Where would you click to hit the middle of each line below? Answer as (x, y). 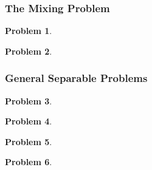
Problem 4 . (29, 121)
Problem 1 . (29, 31)
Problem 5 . (29, 141)
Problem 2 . (29, 51)
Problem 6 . (29, 162)
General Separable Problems (76, 78)
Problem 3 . (29, 100)
